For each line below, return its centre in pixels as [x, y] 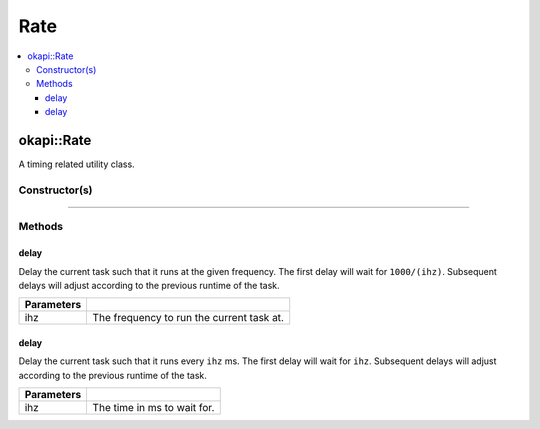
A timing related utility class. [76, 164]
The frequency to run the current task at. [188, 318]
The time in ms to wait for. [153, 408]
